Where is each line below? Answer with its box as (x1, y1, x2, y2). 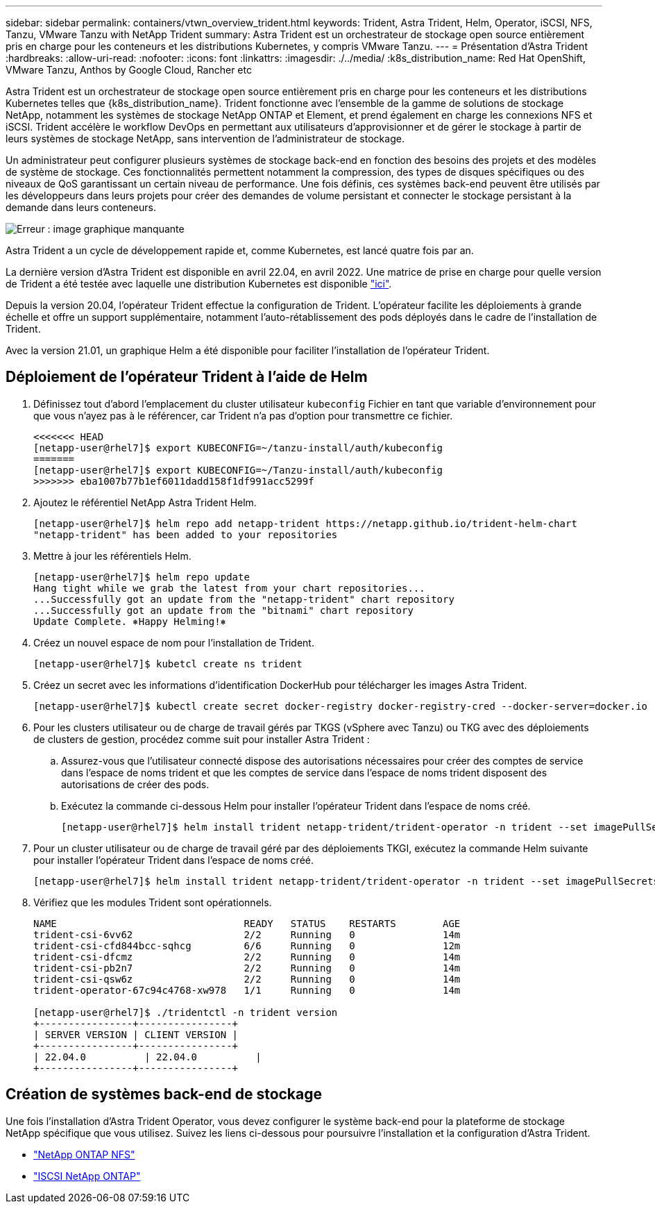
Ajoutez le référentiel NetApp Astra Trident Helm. (33, 496, 257, 508)
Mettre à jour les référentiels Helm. (33, 549, 192, 562)
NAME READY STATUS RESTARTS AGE (33, 917, 461, 929)
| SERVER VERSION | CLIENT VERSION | (33, 1028, 239, 1040)
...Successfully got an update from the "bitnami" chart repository (33, 604, 414, 616)
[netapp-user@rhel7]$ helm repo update (33, 571, 250, 583)
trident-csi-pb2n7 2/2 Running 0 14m (33, 962, 461, 974)
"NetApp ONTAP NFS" (33, 1148, 135, 1160)
